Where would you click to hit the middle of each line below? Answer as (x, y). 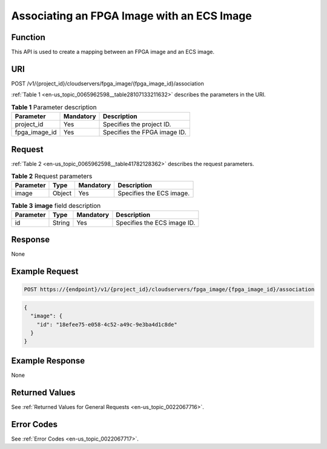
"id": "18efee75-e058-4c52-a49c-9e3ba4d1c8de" (107, 324)
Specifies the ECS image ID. (156, 222)
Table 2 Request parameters (52, 176)
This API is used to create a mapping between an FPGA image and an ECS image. (113, 52)
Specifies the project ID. (137, 124)
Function (28, 37)
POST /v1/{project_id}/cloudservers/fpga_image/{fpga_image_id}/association (107, 83)
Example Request (45, 272)
